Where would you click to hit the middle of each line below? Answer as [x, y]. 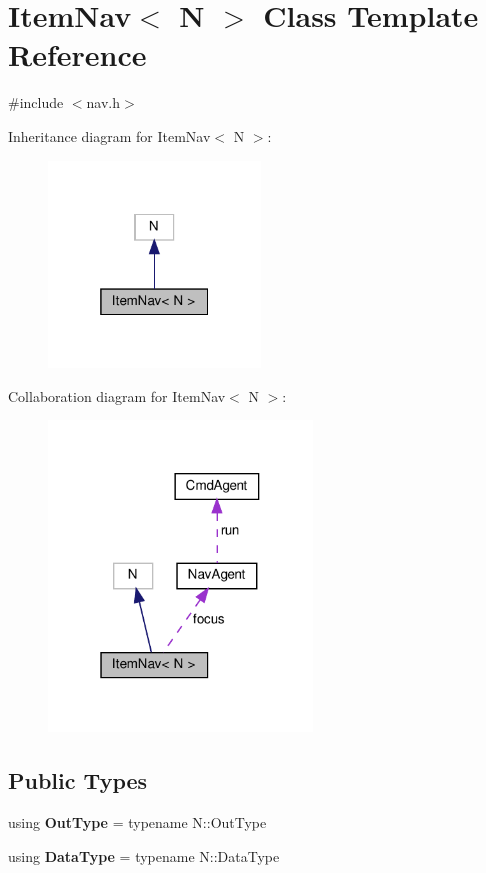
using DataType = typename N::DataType [144, 855]
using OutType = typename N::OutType [137, 822]
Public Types [78, 780]
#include [36, 102]
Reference [77, 54]
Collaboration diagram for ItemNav [117, 395]
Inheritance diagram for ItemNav [109, 135]
